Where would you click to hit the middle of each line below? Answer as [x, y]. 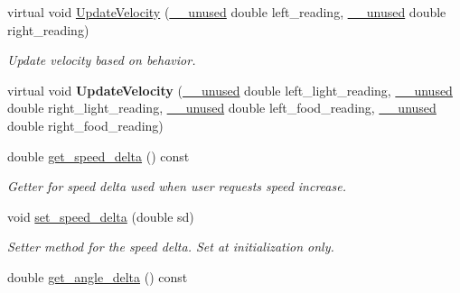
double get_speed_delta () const [99, 156]
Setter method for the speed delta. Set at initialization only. [171, 247]
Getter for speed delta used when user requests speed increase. [177, 186]
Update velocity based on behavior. [102, 60]
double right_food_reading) [85, 125]
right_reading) [48, 29]
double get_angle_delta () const [98, 276]
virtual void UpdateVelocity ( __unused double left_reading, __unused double [227, 12]
